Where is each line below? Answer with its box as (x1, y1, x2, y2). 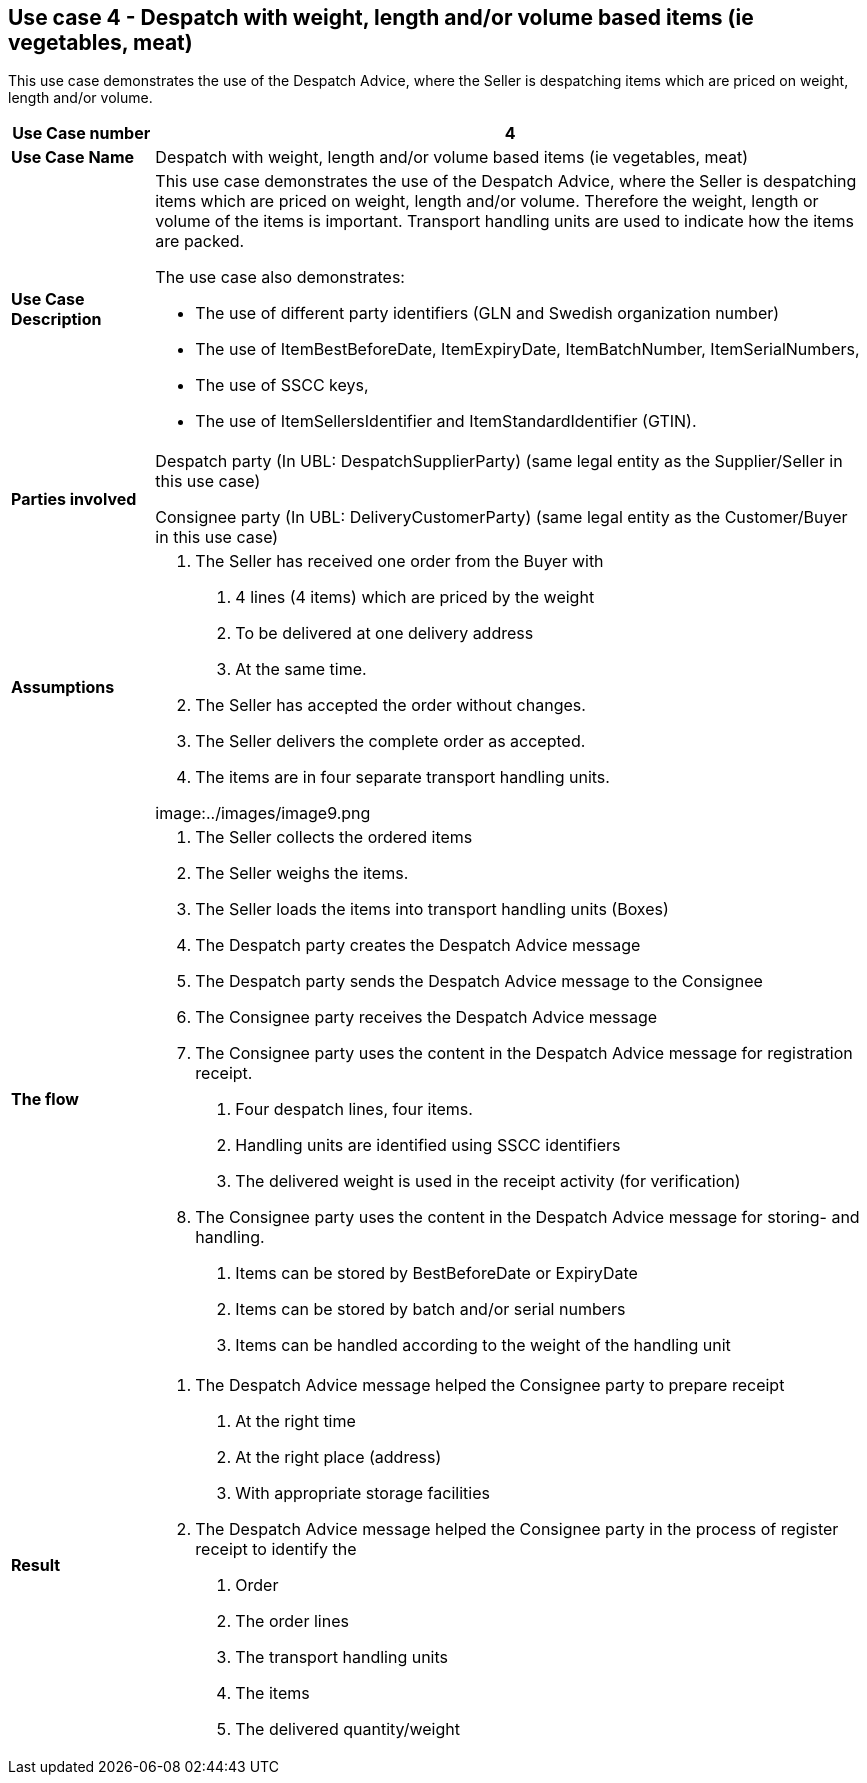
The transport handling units (235, 1647, 449, 1668)
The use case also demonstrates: (155, 267, 405, 288)
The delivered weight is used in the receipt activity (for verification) (235, 1171, 741, 1192)
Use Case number (12, 123, 151, 144)
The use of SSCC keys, (195, 375, 369, 396)
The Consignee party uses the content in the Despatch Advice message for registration (195, 1043, 853, 1064)
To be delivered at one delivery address (235, 623, 534, 644)
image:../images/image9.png (155, 803, 371, 824)
